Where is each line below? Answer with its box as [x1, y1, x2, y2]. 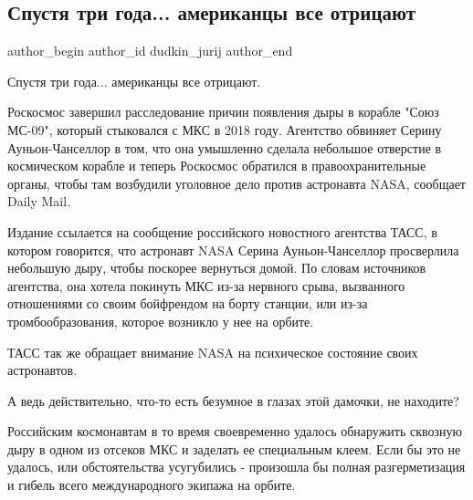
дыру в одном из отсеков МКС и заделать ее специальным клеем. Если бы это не [7, 439, 461, 458]
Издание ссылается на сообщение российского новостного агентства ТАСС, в [7, 222, 437, 241]
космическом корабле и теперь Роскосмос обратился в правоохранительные [7, 156, 426, 175]
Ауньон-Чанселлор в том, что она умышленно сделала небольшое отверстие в [7, 138, 442, 157]
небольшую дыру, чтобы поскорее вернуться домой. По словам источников [7, 258, 426, 277]
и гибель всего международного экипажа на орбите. [7, 475, 296, 495]
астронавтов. [7, 360, 78, 380]
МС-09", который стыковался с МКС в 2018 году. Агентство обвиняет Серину [7, 120, 442, 139]
